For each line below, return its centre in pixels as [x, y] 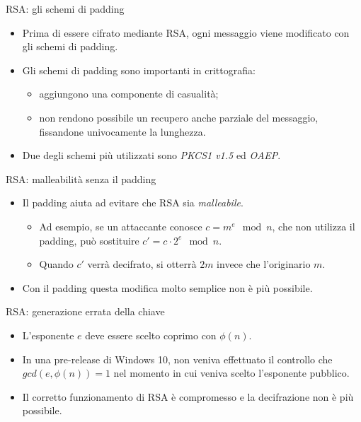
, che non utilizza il [314, 226]
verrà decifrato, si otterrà [142, 264]
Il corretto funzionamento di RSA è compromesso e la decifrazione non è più [188, 396]
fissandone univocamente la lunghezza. [122, 131]
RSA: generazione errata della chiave [85, 311]
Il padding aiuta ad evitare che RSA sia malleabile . [133, 203]
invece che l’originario [264, 264]
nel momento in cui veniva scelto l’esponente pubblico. [231, 373]
